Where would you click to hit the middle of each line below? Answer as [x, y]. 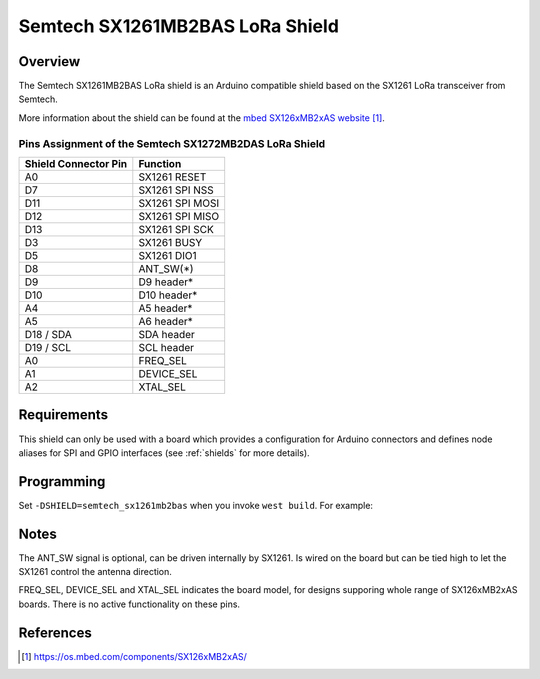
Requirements [63, 415]
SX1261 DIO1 [167, 255]
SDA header [166, 334]
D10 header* [168, 295]
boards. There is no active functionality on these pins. [129, 604]
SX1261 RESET [172, 177]
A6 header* [166, 321]
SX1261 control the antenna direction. [95, 572]
